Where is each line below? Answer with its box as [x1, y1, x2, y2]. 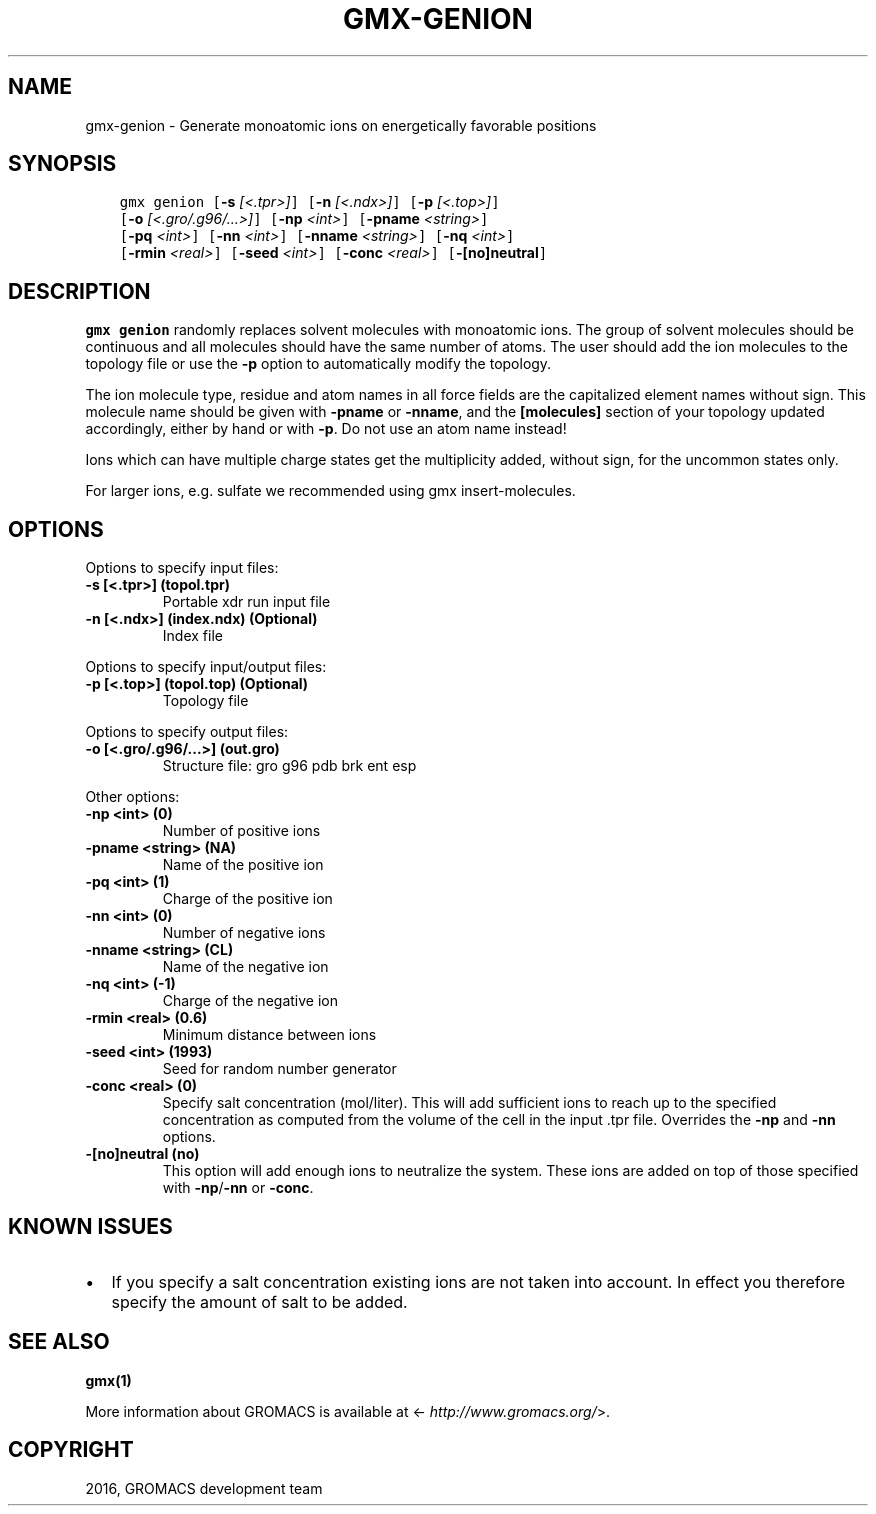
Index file [162, 627, 223, 645]
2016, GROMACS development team [85, 1479, 323, 1497]
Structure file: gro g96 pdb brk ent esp [162, 757, 417, 775]
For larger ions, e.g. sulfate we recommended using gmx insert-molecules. [85, 482, 576, 500]
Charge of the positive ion [162, 890, 333, 908]
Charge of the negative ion [162, 992, 338, 1010]
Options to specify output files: [85, 723, 289, 741]
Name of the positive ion [162, 856, 324, 874]
